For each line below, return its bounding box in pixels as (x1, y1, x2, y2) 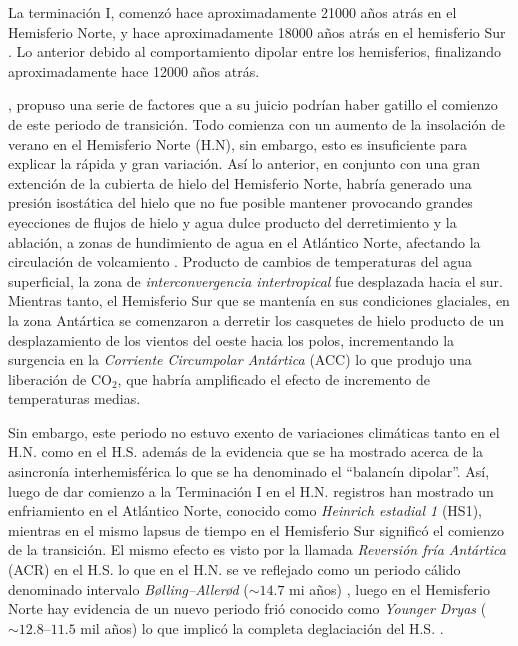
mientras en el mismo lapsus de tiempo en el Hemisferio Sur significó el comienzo (8, 519, 504, 540)
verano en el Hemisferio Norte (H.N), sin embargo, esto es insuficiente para (8, 133, 468, 154)
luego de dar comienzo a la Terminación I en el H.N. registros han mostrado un (8, 480, 494, 501)
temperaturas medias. (8, 388, 141, 409)
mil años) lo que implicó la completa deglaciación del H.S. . (80, 617, 444, 638)
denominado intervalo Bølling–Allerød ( (8, 578, 249, 599)
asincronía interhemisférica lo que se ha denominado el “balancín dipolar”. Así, (8, 461, 490, 482)
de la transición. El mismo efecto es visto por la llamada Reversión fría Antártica (8, 539, 506, 560)
